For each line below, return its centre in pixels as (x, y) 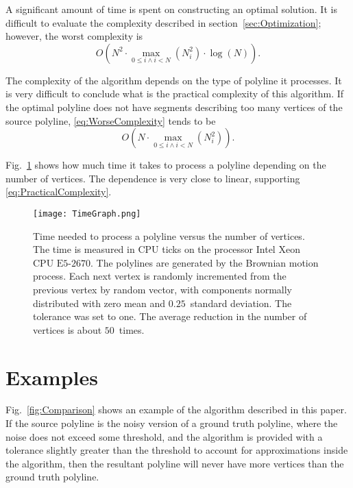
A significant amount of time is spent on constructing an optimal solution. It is (171, 9)
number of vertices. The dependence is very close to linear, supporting (153, 178)
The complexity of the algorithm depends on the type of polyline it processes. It (174, 80)
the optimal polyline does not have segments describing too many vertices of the (174, 107)
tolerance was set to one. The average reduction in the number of (170, 316)
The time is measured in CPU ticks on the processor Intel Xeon (167, 249)
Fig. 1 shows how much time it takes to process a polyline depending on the (166, 165)
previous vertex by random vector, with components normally (162, 289)
